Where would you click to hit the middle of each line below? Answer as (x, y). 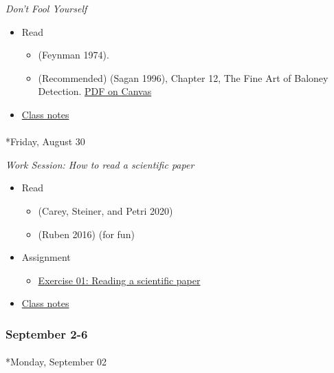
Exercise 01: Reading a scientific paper (119, 280)
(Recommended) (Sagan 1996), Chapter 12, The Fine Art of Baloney (183, 77)
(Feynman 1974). (74, 55)
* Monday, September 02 (56, 362)
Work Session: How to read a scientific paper (100, 164)
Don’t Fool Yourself (46, 8)
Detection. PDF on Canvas (95, 91)
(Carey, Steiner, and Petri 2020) (105, 210)
